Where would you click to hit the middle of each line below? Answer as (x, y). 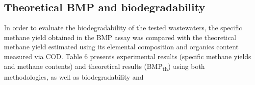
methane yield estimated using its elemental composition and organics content (121, 47)
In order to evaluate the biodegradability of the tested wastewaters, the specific (123, 28)
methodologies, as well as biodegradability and (74, 76)
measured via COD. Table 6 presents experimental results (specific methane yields (127, 56)
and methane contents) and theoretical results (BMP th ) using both (104, 66)
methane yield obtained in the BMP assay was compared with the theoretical (120, 37)
